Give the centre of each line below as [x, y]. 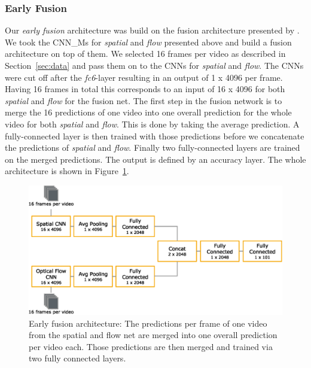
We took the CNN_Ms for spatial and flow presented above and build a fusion [148, 42]
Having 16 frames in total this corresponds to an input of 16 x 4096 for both [145, 89]
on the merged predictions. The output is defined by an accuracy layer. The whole [155, 159]
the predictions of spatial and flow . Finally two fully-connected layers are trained [153, 147]
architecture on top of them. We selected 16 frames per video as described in [145, 54]
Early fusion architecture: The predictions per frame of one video [148, 323]
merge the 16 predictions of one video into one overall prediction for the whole [148, 112]
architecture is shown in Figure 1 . [67, 171]
